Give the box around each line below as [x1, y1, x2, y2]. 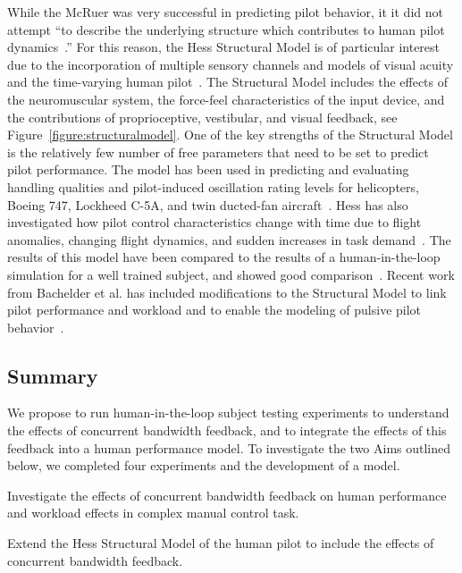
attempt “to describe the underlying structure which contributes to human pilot [7, 20, 445, 38]
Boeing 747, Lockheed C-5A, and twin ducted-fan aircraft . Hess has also [7, 195, 408, 214]
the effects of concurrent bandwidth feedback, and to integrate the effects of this [7, 421, 447, 440]
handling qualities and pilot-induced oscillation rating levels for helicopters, [7, 177, 419, 196]
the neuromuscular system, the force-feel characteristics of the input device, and [7, 89, 445, 108]
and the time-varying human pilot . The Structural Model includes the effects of [7, 72, 449, 91]
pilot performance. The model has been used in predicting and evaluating [7, 160, 409, 179]
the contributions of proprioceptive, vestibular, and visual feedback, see [7, 107, 398, 126]
